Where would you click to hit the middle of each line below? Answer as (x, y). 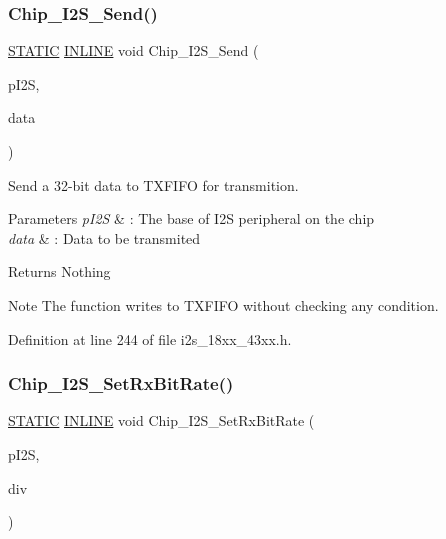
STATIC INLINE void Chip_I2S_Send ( (133, 50)
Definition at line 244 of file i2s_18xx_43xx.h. (150, 338)
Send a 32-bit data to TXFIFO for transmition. (153, 184)
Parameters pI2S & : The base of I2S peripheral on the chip (191, 218)
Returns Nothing (59, 271)
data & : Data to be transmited (104, 237)
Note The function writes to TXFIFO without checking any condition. (223, 304)
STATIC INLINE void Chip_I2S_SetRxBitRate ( (161, 420)
